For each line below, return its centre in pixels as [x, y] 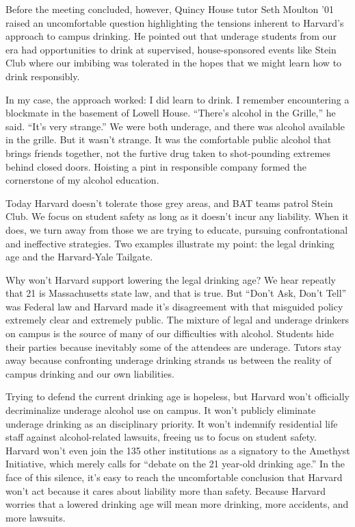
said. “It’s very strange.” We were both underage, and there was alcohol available [175, 126]
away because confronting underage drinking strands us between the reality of [169, 360]
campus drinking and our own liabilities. [90, 373]
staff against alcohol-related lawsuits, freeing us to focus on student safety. [161, 437]
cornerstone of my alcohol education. [82, 180]
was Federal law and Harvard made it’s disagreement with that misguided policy [174, 306]
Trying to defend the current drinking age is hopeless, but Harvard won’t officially [177, 396]
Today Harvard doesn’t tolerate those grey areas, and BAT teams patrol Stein [169, 203]
